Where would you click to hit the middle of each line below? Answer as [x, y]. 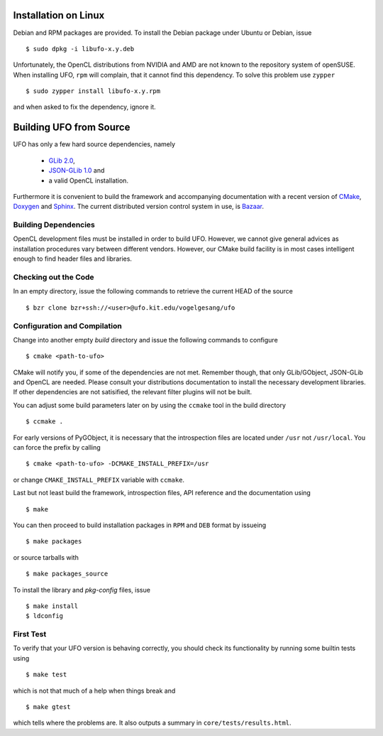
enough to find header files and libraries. [73, 259]
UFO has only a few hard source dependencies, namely [94, 144]
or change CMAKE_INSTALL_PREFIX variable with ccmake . [99, 480]
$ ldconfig [45, 616]
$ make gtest [48, 707]
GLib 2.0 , [62, 161]
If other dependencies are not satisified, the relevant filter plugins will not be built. [133, 392]
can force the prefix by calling [57, 448]
